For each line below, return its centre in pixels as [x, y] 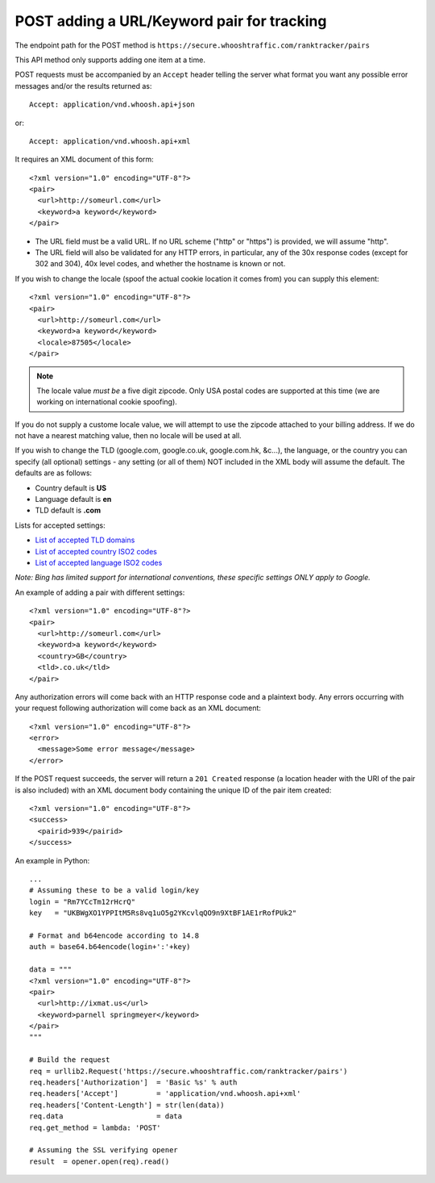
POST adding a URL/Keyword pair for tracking [171, 21]
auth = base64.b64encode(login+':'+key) [110, 947]
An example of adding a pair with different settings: [100, 592]
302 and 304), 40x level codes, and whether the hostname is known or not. [160, 264]
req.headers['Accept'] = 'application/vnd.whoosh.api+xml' [165, 1094]
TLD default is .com [68, 510]
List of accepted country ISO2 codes [96, 551]
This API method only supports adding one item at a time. [110, 60]
